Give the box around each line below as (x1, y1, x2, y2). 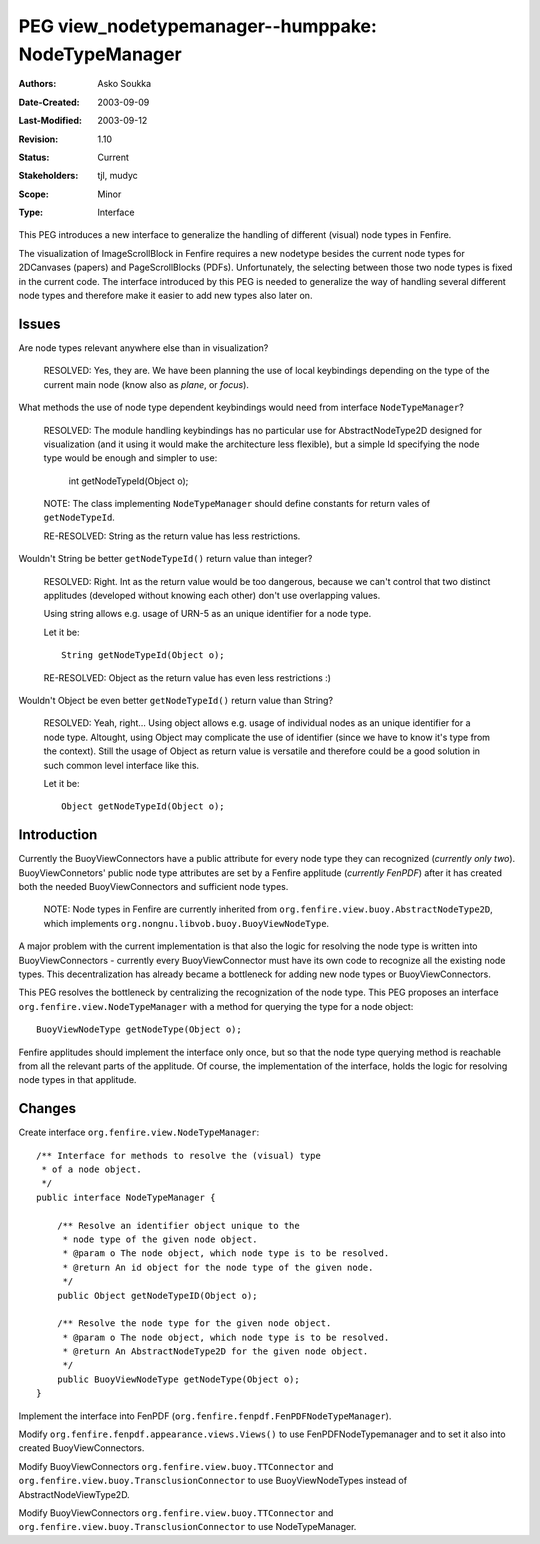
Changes (18, 1100, 77, 1117)
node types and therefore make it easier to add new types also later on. (18, 290, 313, 302)
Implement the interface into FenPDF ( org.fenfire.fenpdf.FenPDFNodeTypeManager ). (18, 1410, 392, 1422)
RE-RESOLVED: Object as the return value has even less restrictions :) (43, 671, 332, 684)
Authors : (18, 78, 57, 90)
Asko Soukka (97, 78, 152, 90)
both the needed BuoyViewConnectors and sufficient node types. (18, 881, 289, 892)
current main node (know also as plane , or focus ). (43, 378, 250, 390)
